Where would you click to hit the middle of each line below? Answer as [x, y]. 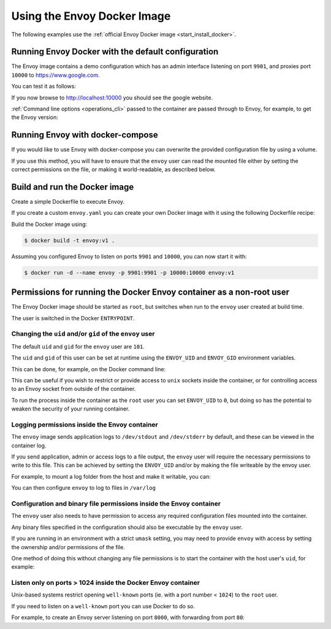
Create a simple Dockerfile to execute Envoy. [68, 202]
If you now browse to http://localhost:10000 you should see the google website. [112, 98]
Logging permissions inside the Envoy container [85, 425]
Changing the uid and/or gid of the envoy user [83, 334]
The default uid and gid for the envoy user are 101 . [78, 346]
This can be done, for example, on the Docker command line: [88, 369]
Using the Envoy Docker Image [91, 16]
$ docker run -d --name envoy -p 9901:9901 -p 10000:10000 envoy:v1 [129, 272]
